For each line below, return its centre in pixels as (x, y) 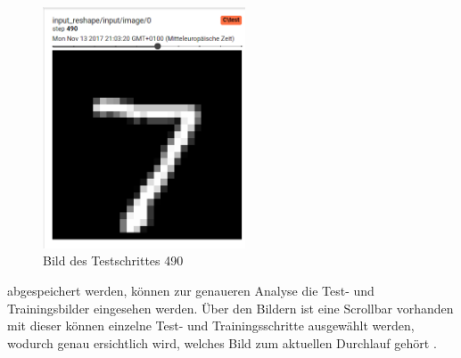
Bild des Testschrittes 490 (113, 260)
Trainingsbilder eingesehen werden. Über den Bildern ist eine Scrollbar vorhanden (230, 308)
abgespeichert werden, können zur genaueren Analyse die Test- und (191, 291)
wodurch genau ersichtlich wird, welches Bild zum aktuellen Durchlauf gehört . (222, 342)
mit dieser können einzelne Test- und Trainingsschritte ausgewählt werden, (211, 325)
